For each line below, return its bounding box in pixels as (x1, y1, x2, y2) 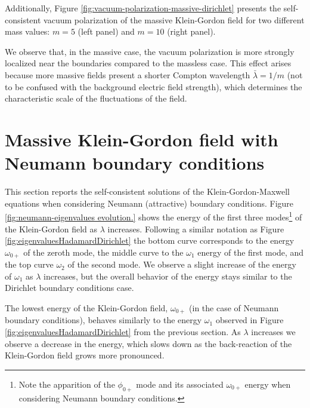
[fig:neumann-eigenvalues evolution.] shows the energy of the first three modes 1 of (5, 209, 302, 223)
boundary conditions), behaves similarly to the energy (5, 314, 202, 326)
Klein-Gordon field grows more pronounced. (5, 349, 165, 361)
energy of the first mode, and (197, 246, 304, 258)
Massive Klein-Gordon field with (5, 127, 278, 151)
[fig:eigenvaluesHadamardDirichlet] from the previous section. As (5, 325, 241, 338)
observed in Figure (215, 314, 284, 326)
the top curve (5, 258, 54, 271)
